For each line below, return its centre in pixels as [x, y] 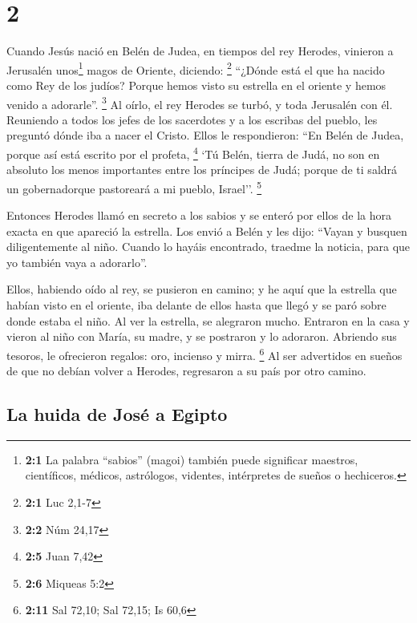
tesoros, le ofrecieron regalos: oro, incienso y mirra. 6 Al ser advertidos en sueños [204, 354]
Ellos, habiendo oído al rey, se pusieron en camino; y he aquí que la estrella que [202, 289]
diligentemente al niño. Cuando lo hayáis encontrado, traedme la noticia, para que [208, 247]
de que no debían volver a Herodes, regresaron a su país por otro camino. [186, 371]
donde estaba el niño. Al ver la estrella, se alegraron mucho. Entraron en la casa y [208, 320]
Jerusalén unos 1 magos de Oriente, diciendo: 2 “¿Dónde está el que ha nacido [196, 68]
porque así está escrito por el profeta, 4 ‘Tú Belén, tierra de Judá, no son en [193, 153]
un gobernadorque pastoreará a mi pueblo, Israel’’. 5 [134, 187]
